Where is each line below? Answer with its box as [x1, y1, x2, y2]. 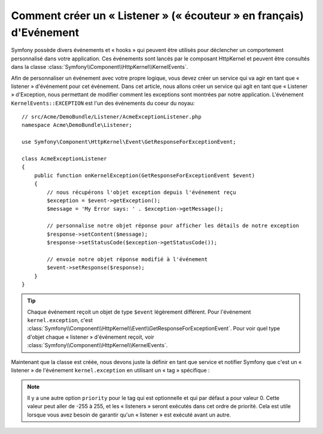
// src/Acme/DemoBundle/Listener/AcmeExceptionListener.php [22, 114, 202, 120]
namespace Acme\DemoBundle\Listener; [22, 122, 133, 129]
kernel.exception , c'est [27, 317, 93, 324]
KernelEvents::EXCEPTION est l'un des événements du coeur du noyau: [11, 99, 195, 107]
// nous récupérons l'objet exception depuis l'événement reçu [47, 189, 236, 196]
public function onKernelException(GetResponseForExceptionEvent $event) [33, 172, 255, 179]
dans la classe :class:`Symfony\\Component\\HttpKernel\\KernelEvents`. [11, 63, 188, 71]
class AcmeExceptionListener [22, 156, 107, 162]
